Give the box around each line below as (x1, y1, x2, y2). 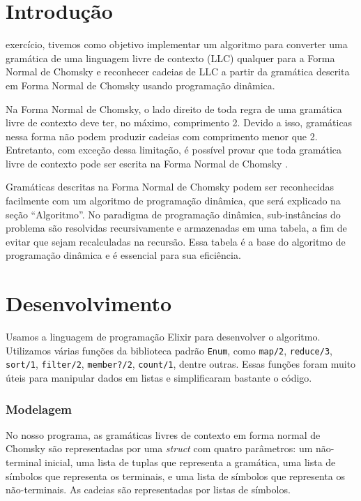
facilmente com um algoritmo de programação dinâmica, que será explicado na (6, 193, 341, 208)
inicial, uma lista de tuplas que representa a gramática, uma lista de (45, 455, 336, 470)
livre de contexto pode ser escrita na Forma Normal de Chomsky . (6, 156, 289, 170)
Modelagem (6, 400, 72, 417)
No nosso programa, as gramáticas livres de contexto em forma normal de (6, 427, 321, 442)
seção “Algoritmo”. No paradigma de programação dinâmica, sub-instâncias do (6, 207, 341, 221)
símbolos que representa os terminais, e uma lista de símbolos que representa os (6, 468, 346, 483)
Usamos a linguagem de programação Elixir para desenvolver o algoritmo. (6, 329, 321, 344)
